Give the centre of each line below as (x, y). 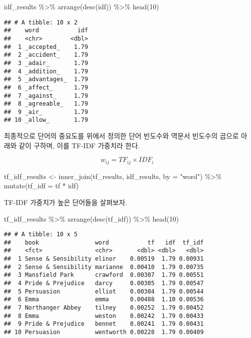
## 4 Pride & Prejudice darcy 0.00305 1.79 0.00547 (104, 283)
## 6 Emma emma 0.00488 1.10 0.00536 (104, 300)
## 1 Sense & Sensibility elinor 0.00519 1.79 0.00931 (104, 259)
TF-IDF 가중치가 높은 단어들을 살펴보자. (66, 202)
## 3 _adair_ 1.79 (46, 63)
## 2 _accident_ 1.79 (46, 55)
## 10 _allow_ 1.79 (46, 120)
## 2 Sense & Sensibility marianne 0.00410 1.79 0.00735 (104, 267)
